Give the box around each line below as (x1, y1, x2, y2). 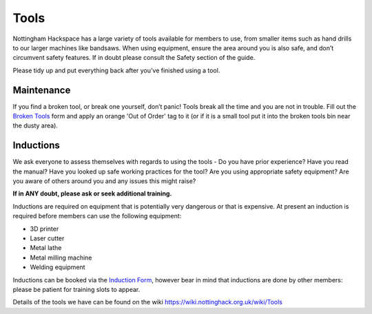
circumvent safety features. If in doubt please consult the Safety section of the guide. (12, 54, 256, 62)
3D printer (30, 224, 59, 233)
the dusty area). (12, 121, 59, 130)
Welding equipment (30, 263, 85, 271)
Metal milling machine (30, 253, 92, 262)
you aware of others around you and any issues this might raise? (12, 177, 196, 185)
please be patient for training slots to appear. (12, 286, 141, 293)
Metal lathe (30, 244, 62, 252)
